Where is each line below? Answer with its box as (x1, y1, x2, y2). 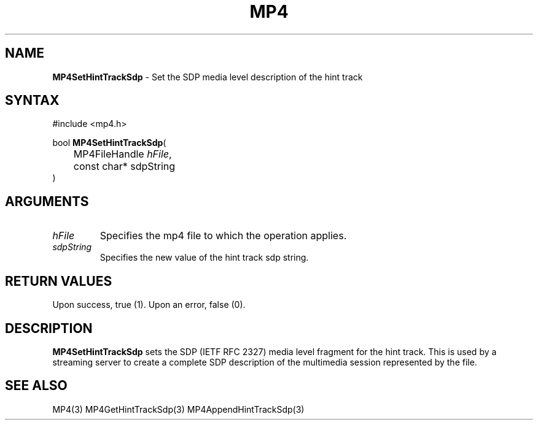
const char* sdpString (73, 160, 176, 173)
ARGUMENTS (5, 193, 89, 209)
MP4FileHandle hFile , (73, 148, 172, 161)
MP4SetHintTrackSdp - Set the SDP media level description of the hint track (52, 71, 363, 82)
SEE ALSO (5, 378, 68, 394)
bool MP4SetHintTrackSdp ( (52, 137, 166, 148)
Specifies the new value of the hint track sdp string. (99, 252, 309, 263)
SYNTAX (5, 93, 60, 109)
